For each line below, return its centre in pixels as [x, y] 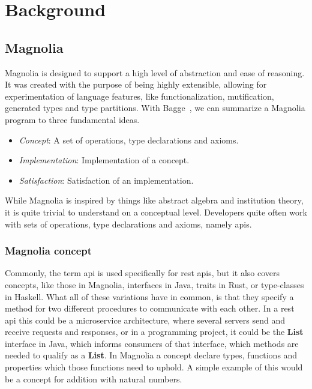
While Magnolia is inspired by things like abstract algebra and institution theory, [154, 200]
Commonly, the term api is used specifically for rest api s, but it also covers [142, 273]
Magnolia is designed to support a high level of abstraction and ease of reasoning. [155, 72]
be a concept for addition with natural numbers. [94, 378]
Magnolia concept [49, 251]
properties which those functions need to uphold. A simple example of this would [154, 367]
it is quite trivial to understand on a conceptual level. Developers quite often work [156, 212]
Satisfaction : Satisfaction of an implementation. [106, 180]
